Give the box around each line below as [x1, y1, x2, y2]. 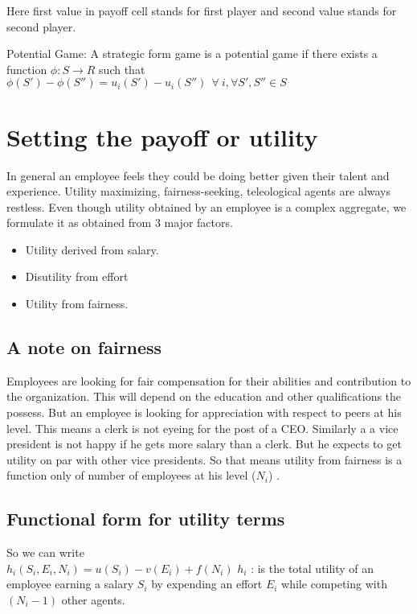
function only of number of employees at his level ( [6, 467, 256, 484]
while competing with [281, 575, 387, 592]
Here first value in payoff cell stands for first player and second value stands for [6, 2, 397, 19]
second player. [6, 18, 76, 35]
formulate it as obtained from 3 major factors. [6, 214, 233, 231]
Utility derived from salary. [25, 241, 159, 258]
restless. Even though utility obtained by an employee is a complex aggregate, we [6, 198, 407, 215]
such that [99, 60, 145, 77]
